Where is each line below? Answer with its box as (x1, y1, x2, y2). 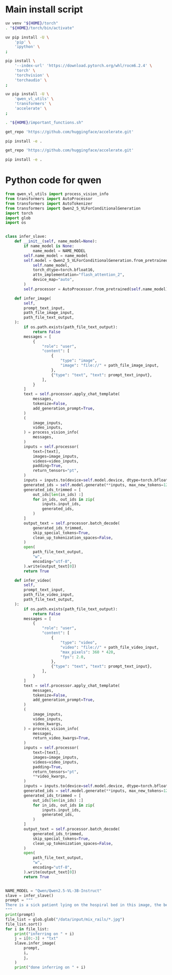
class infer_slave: (5, 234, 47, 239)
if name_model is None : (24, 243, 74, 249)
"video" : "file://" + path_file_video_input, (60, 645, 159, 650)
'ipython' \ (14, 44, 40, 49)
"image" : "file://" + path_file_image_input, (60, 363, 159, 368)
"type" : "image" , (60, 358, 97, 363)
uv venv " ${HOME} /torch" (5, 21, 58, 26)
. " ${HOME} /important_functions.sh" (5, 120, 83, 125)
